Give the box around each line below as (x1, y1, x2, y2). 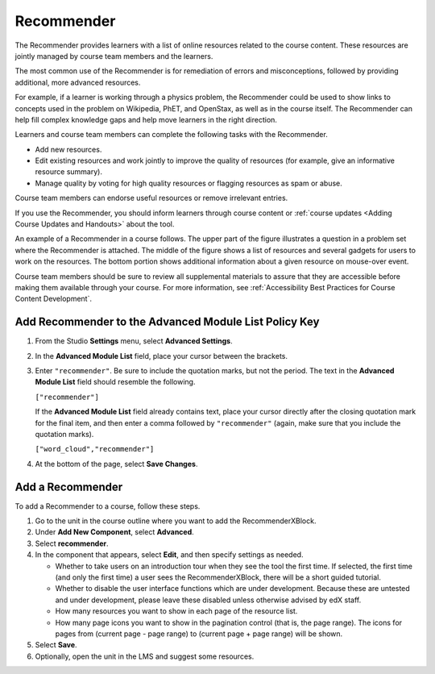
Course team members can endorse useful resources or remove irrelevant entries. (14, 193, 288, 203)
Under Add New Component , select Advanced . (35, 527, 195, 537)
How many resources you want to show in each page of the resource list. (55, 606, 298, 616)
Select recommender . (35, 539, 109, 548)
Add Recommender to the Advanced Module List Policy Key (14, 315, 320, 329)
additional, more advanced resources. (14, 77, 141, 87)
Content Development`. (14, 294, 93, 304)
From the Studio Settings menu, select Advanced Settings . (35, 336, 233, 346)
